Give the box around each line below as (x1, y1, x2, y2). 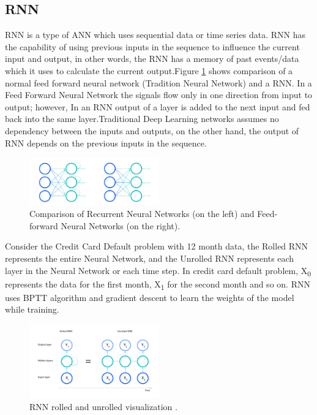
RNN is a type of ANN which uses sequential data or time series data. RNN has (5, 28, 305, 41)
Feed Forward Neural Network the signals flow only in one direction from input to (5, 88, 313, 101)
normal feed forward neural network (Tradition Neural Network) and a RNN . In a (5, 76, 312, 89)
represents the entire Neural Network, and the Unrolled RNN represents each (5, 251, 294, 264)
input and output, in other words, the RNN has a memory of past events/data (5, 52, 299, 65)
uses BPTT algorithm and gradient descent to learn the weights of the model (5, 291, 294, 303)
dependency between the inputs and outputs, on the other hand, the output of (5, 124, 299, 137)
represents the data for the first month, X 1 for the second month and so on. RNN (5, 277, 310, 292)
